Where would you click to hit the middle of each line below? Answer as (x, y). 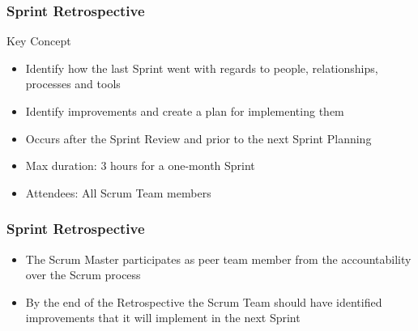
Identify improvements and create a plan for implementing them (185, 111)
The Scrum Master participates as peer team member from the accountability (218, 259)
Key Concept (39, 41)
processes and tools (73, 84)
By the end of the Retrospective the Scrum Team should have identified (204, 301)
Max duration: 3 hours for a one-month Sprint (140, 165)
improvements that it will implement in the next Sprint (163, 318)
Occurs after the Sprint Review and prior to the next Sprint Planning (198, 138)
